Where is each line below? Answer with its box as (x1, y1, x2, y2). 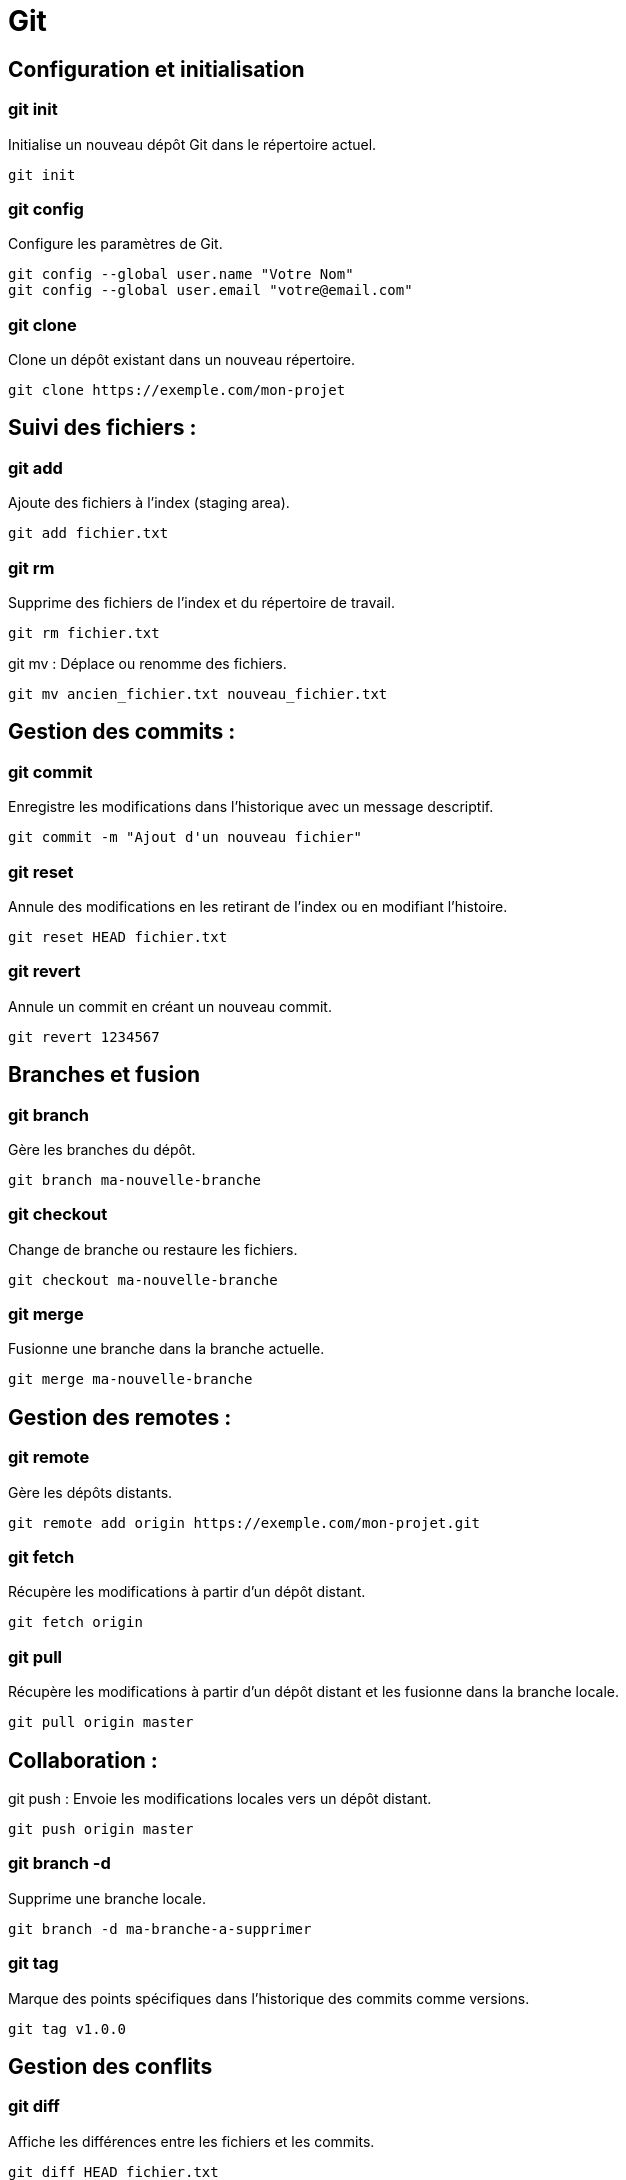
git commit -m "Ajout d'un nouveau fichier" (8, 829, 363, 846)
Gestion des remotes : (8, 1404, 232, 1430)
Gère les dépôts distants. (8, 1483, 173, 1501)
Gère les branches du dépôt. (8, 1140, 196, 1158)
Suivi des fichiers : (8, 415, 197, 441)
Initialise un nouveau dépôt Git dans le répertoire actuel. (8, 135, 377, 153)
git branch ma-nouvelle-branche (8, 1171, 261, 1188)
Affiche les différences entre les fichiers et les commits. (8, 2132, 375, 2150)
